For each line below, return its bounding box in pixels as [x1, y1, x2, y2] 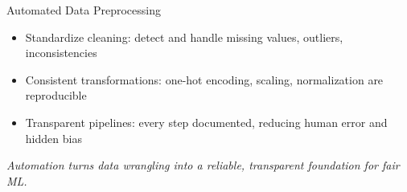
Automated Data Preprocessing [6, 2, 161, 18]
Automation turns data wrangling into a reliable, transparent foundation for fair [6, 157, 400, 174]
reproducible [25, 87, 87, 104]
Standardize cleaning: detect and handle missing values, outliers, [25, 28, 343, 45]
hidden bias [25, 129, 82, 146]
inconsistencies [25, 44, 97, 61]
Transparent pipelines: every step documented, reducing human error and [25, 113, 388, 130]
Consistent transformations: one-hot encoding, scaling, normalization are [25, 71, 384, 88]
